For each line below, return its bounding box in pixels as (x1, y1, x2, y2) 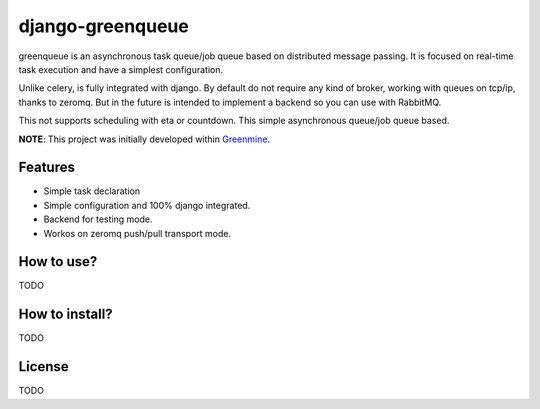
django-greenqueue (18, 15, 189, 37)
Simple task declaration (43, 185, 140, 197)
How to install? (18, 306, 114, 323)
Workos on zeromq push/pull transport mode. (43, 227, 232, 239)
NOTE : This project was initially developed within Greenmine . (18, 133, 270, 145)
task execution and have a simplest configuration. (18, 63, 224, 75)
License (18, 358, 69, 375)
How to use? (18, 253, 98, 270)
